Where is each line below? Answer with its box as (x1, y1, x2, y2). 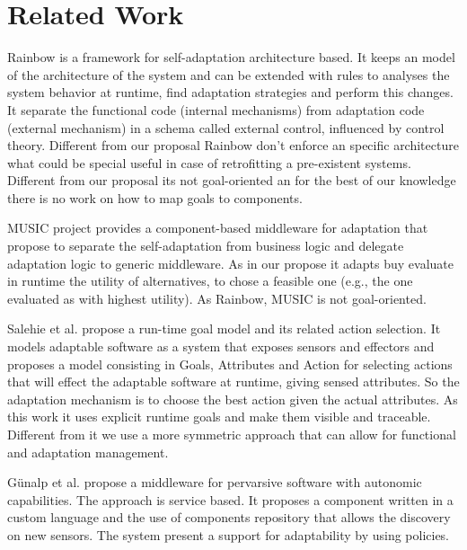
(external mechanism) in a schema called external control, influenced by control (7, 118, 445, 137)
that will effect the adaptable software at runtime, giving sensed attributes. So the (7, 372, 460, 391)
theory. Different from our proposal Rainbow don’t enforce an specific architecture (7, 136, 459, 155)
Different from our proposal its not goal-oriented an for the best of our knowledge (7, 171, 456, 190)
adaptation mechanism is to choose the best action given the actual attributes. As (7, 389, 458, 408)
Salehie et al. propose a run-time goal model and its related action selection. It (7, 319, 441, 338)
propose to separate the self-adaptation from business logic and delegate (7, 236, 404, 255)
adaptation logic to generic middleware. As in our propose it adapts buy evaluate (7, 253, 454, 272)
